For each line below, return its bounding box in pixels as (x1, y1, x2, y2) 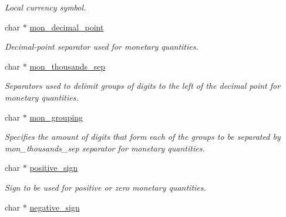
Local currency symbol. (5, 1, 86, 13)
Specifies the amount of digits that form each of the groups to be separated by (5, 130, 281, 143)
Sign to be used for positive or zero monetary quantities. (5, 181, 206, 193)
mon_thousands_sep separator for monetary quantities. (5, 142, 205, 154)
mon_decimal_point (29, 20, 104, 33)
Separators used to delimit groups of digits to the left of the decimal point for (5, 80, 281, 92)
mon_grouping (29, 111, 83, 123)
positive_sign (29, 161, 78, 174)
